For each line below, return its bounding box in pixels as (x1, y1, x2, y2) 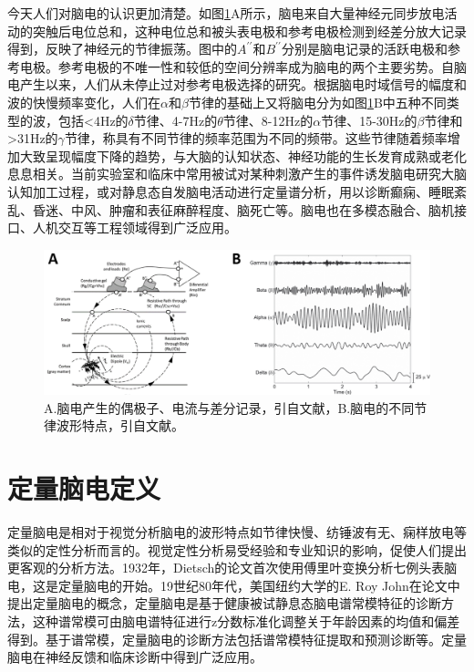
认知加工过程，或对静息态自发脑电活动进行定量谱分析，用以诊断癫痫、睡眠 (7, 181, 454, 201)
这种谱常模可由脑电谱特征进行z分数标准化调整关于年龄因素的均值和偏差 (32, 612, 460, 630)
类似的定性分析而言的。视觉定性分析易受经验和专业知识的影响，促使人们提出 (7, 540, 467, 559)
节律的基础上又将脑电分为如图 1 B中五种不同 (188, 92, 447, 111)
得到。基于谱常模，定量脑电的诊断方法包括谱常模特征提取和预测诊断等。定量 (7, 629, 467, 648)
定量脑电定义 (7, 470, 161, 507)
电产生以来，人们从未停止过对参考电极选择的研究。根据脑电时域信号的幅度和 (7, 75, 467, 94)
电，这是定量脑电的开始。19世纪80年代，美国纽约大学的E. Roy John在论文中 (7, 575, 460, 594)
